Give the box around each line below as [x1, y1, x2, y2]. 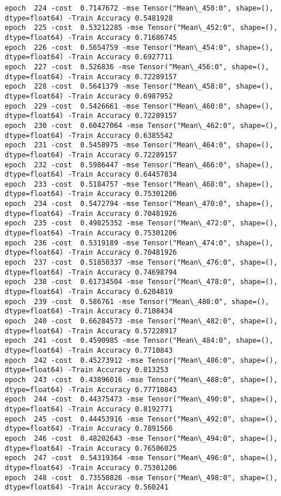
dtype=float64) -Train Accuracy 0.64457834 [5, 170, 177, 179]
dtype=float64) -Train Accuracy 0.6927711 [5, 53, 173, 62]
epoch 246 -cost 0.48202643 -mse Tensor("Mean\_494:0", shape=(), [5, 434, 278, 443]
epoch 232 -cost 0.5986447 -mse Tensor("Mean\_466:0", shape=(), [5, 160, 274, 169]
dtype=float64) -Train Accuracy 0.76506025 [5, 444, 177, 453]
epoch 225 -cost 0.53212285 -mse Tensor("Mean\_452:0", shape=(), [5, 23, 278, 32]
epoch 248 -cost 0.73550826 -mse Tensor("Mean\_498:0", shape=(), [5, 473, 278, 482]
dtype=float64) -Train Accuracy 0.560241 [5, 483, 169, 492]
